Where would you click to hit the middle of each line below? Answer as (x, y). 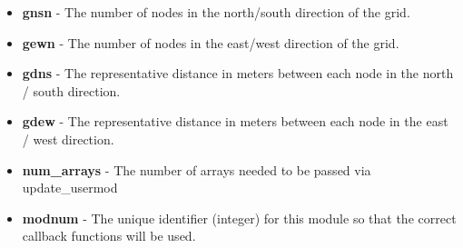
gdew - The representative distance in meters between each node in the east (235, 121)
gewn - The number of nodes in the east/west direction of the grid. (211, 42)
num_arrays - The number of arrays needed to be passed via (197, 169)
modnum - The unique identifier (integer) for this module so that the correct (239, 218)
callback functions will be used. (109, 236)
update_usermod (70, 188)
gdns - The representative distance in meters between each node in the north (238, 73)
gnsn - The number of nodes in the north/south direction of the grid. (216, 12)
